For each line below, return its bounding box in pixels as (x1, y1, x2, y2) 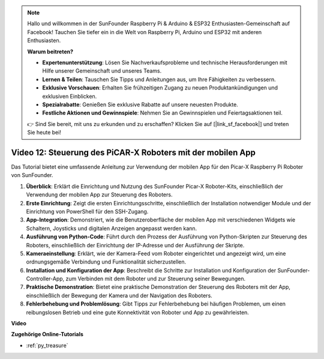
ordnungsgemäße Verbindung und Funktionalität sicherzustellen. (26, 258, 187, 265)
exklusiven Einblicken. (42, 92, 97, 100)
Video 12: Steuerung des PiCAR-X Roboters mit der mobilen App (11, 147, 256, 157)
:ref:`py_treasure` (26, 342, 68, 349)
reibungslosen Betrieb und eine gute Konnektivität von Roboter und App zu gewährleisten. (26, 309, 249, 316)
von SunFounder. (11, 172, 53, 179)
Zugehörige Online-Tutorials (11, 331, 84, 338)
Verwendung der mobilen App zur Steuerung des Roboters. (26, 191, 173, 198)
